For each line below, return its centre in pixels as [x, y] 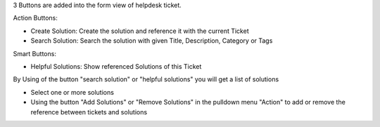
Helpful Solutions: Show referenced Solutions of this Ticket [116, 66]
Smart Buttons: [34, 53]
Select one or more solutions [72, 92]
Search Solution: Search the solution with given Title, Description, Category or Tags [152, 41]
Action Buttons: [35, 18]
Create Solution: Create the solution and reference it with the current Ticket [140, 31]
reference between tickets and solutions [89, 112]
